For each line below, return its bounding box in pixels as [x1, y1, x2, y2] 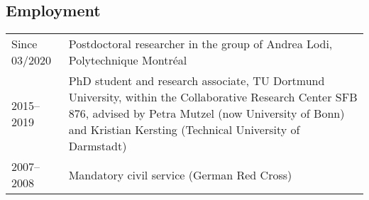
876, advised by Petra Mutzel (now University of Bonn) [68, 105, 345, 122]
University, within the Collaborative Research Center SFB [68, 89, 358, 106]
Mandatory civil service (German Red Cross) [68, 166, 292, 183]
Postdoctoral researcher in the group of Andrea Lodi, [68, 35, 333, 52]
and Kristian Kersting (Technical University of [68, 121, 300, 138]
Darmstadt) [68, 138, 127, 155]
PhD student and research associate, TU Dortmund [68, 72, 325, 89]
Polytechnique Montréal [68, 52, 187, 69]
